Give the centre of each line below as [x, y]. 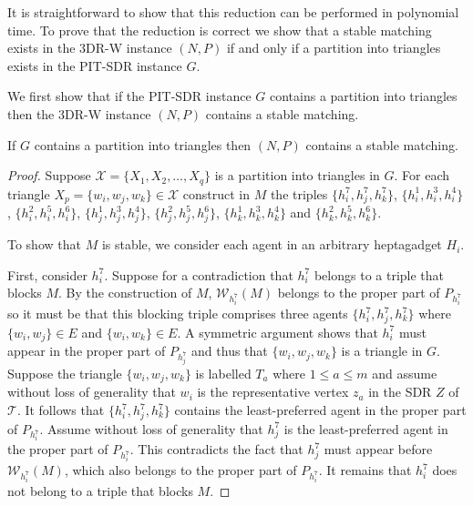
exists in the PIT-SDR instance [95, 65]
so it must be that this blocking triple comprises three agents [178, 314]
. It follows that [61, 410]
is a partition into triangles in [297, 175]
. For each [422, 175]
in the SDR [400, 392]
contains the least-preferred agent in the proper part [320, 410]
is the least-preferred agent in [366, 428]
